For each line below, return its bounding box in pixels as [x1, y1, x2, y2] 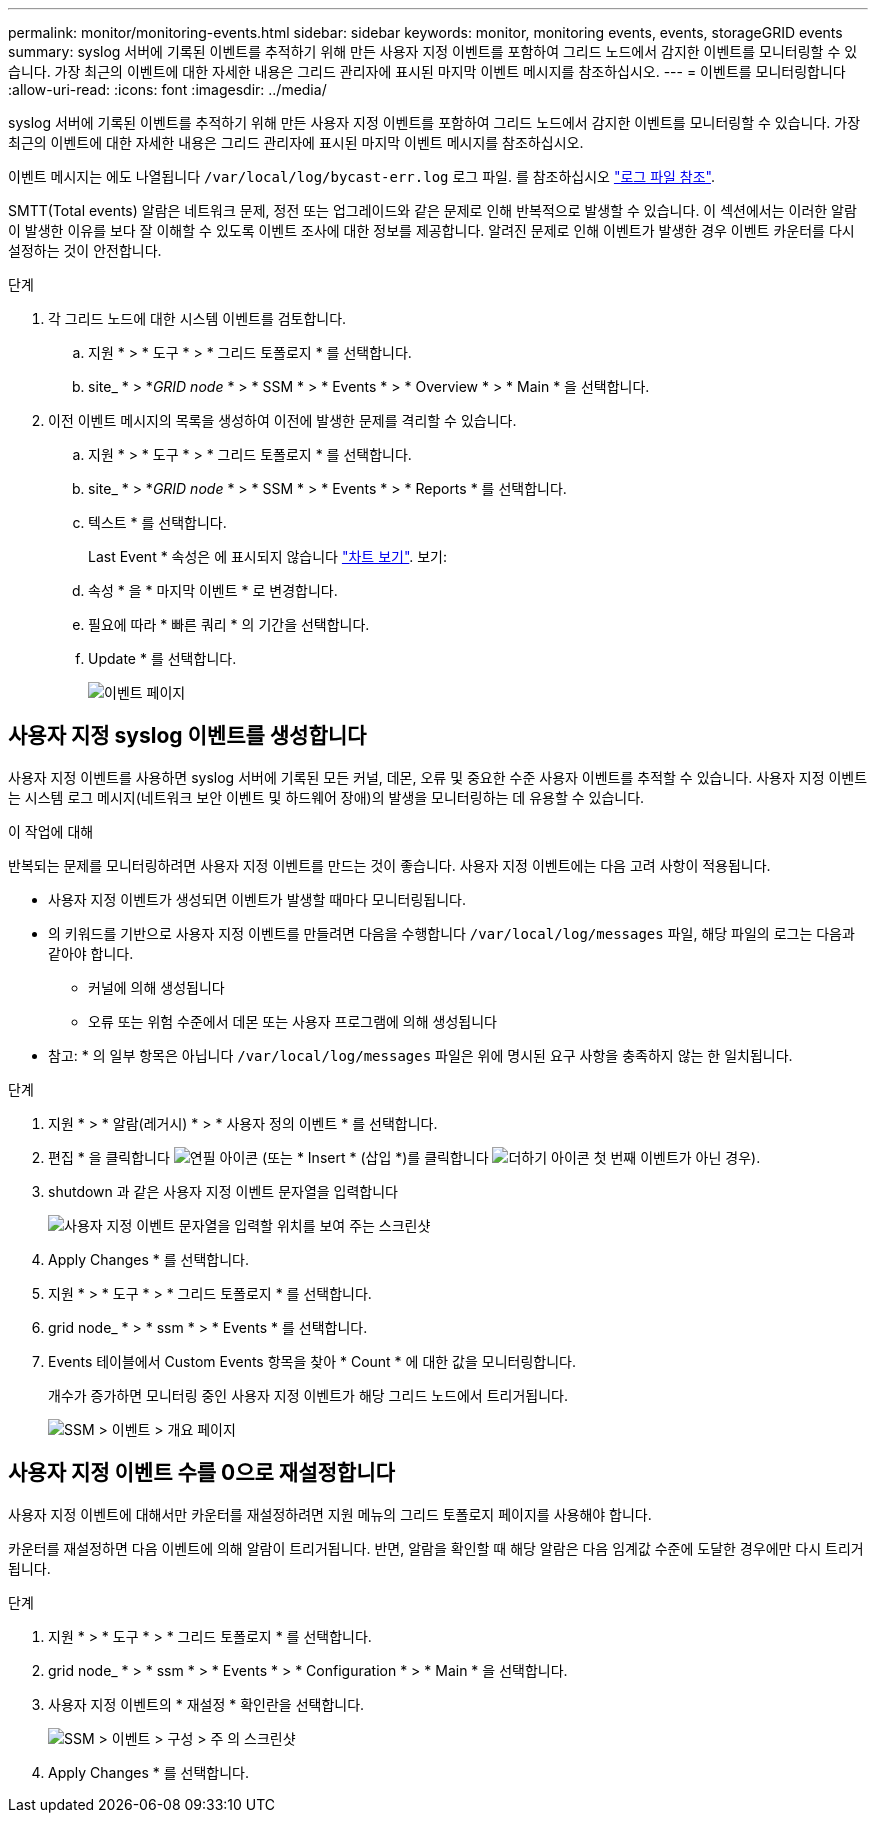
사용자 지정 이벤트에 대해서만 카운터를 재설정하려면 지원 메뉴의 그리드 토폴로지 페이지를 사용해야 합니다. [8, 1505, 652, 1523]
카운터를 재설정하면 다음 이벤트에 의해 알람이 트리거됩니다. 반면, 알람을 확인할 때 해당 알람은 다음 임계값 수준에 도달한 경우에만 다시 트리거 [8, 1539, 864, 1557]
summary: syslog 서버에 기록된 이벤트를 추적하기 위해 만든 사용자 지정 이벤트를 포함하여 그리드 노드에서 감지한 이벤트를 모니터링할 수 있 [8, 43, 858, 60]
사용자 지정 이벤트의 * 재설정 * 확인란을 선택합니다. [48, 1695, 365, 1713]
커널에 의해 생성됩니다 [88, 978, 225, 996]
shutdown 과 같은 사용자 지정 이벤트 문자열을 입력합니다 [48, 1182, 398, 1200]
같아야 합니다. [48, 944, 134, 962]
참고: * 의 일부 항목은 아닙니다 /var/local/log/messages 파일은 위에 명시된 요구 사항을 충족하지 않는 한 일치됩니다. [48, 1046, 793, 1064]
